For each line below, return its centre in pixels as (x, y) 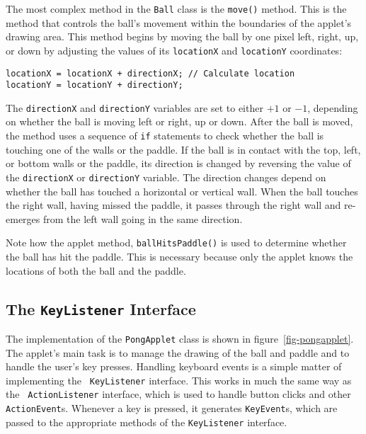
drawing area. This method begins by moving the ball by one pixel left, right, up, (182, 36)
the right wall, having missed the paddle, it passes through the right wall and (173, 205)
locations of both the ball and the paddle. (96, 270)
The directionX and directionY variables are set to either (135, 107)
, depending (333, 107)
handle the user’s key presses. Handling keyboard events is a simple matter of (174, 366)
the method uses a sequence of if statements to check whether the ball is (165, 136)
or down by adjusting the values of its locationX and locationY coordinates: (174, 50)
